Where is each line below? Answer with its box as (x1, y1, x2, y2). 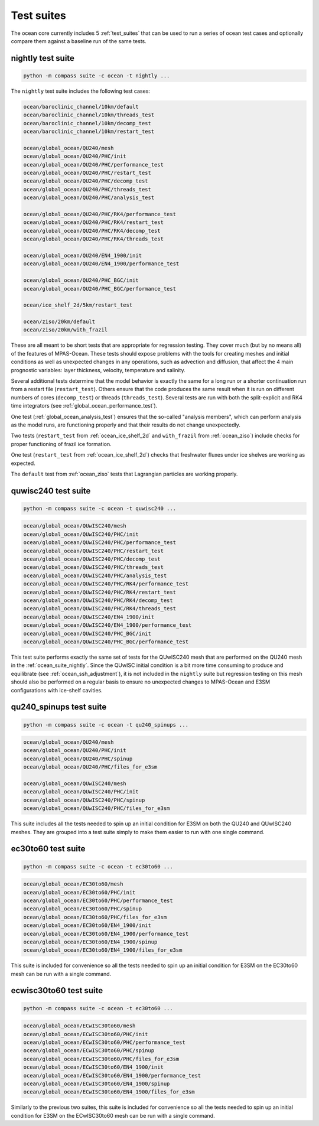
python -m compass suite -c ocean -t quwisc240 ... (23, 505, 177, 512)
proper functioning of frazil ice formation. (11, 440, 112, 447)
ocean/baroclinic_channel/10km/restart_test (23, 128, 155, 135)
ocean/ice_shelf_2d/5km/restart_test (23, 302, 133, 308)
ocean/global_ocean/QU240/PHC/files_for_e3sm (23, 764, 158, 770)
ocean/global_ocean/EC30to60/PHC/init (23, 889, 136, 896)
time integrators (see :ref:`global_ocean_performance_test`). (11, 402, 158, 409)
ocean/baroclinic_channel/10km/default (23, 103, 139, 110)
